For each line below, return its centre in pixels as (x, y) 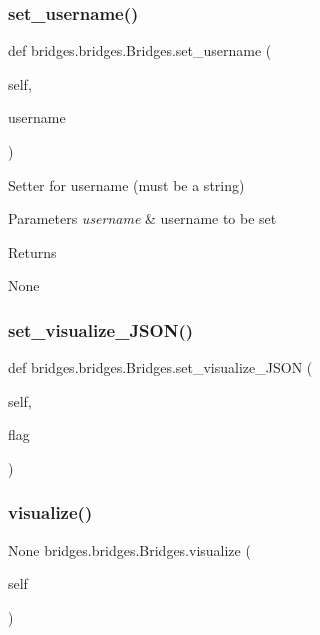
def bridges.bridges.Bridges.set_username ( (140, 50)
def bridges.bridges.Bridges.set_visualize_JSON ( (160, 367)
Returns (32, 251)
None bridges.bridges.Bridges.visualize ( (129, 549)
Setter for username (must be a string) (126, 184)
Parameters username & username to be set (142, 218)
